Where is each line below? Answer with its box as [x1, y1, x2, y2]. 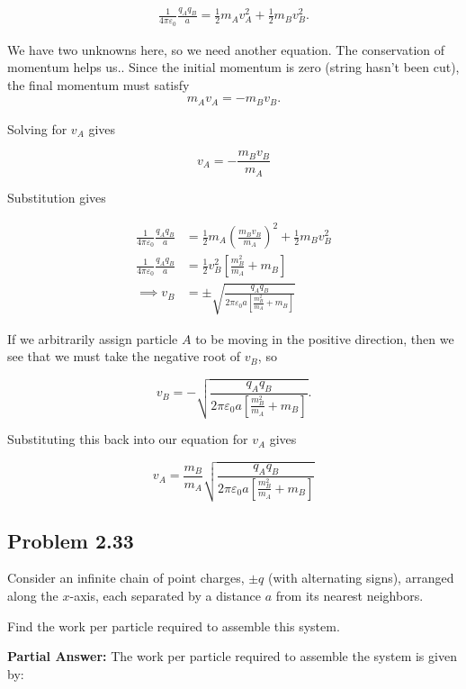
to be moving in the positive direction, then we [195, 329, 454, 348]
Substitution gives [7, 187, 106, 206]
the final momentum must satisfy [7, 75, 190, 94]
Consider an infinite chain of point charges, [7, 568, 245, 587]
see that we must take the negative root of [7, 347, 241, 366]
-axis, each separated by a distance [69, 585, 262, 604]
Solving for [7, 119, 67, 138]
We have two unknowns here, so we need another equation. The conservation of [7, 40, 445, 59]
